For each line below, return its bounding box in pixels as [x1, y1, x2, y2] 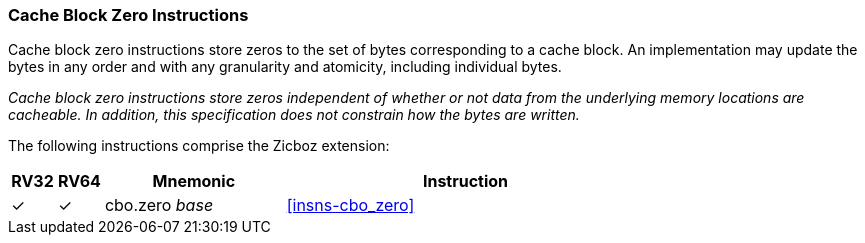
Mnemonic [152, 171, 236, 192]
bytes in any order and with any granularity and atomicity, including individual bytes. [8, 58, 562, 76]
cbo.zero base [104, 195, 214, 216]
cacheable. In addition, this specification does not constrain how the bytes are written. [8, 106, 580, 124]
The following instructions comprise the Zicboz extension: [8, 137, 390, 155]
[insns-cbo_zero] [286, 195, 415, 216]
